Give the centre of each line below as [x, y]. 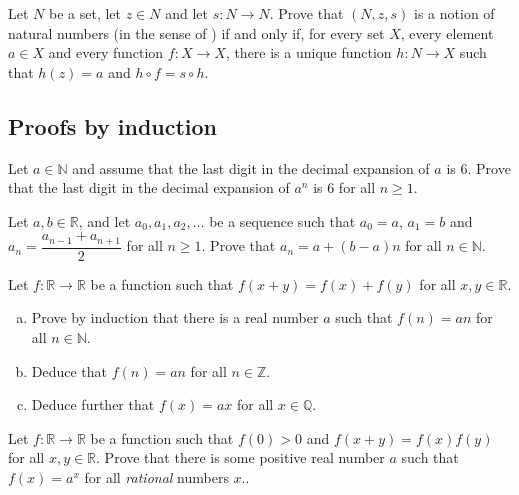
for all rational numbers [156, 477]
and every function [106, 52]
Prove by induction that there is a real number [175, 317]
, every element [447, 32]
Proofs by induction [113, 125]
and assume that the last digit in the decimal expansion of [251, 167]
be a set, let [84, 13]
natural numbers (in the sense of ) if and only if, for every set [196, 32]
